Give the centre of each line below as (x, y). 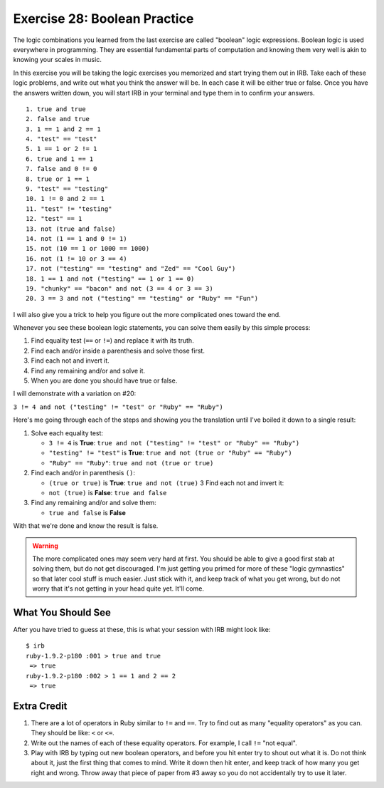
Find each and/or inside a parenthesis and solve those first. (118, 351)
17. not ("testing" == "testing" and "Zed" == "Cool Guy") (131, 269)
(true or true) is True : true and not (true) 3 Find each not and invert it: (166, 483)
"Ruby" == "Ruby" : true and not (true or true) (131, 462)
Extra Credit (40, 706)
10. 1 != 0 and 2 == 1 (65, 199)
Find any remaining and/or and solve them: (94, 503)
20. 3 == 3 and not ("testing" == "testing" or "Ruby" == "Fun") (142, 299)
